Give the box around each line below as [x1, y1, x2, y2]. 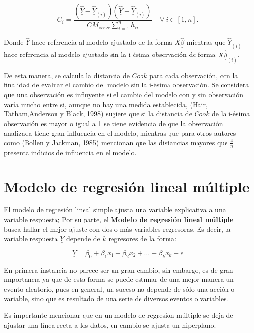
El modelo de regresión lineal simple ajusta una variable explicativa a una [4, 204, 226, 215]
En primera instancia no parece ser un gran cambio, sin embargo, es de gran [4, 264, 233, 275]
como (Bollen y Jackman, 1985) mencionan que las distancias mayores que [4, 137, 228, 147]
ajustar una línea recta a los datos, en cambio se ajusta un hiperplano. [4, 319, 216, 330]
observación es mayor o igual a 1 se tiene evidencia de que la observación [4, 118, 223, 128]
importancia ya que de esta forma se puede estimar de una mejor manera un [4, 274, 234, 284]
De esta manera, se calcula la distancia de [4, 70, 130, 80]
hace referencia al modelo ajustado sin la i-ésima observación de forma [4, 49, 216, 59]
